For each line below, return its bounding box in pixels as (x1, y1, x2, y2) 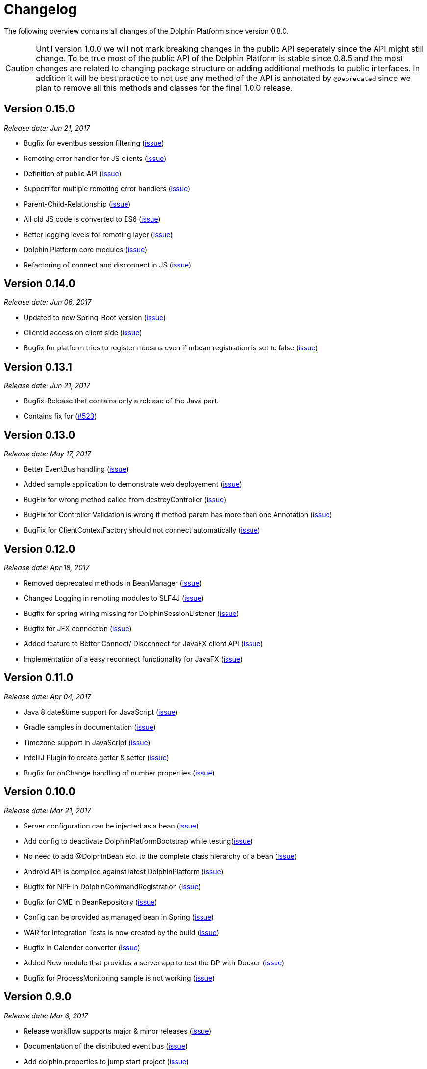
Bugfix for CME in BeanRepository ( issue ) (24, 897, 157, 906)
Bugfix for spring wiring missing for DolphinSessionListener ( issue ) (24, 609, 239, 617)
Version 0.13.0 (4, 428, 75, 441)
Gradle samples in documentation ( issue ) (24, 722, 156, 731)
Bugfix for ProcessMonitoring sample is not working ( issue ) (24, 973, 215, 982)
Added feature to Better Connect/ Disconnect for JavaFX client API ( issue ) (24, 639, 263, 648)
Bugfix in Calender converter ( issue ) (24, 943, 140, 952)
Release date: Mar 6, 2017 (4, 1011, 88, 1020)
